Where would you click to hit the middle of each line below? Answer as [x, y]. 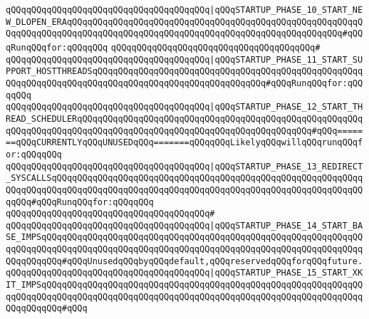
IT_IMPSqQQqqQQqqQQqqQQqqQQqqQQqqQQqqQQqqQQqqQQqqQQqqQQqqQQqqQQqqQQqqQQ [184, 285]
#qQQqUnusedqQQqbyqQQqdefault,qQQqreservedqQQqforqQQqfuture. [212, 261]
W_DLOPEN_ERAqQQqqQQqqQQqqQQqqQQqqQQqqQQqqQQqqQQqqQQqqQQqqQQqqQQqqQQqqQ [184, 22]
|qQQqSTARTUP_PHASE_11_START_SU [286, 59]
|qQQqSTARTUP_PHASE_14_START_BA [286, 225]
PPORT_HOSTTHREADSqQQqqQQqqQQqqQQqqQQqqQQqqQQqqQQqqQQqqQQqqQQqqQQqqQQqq [184, 72]
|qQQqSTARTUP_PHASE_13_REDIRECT [286, 166]
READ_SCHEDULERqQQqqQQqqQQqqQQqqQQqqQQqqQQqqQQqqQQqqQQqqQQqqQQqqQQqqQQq [184, 119]
